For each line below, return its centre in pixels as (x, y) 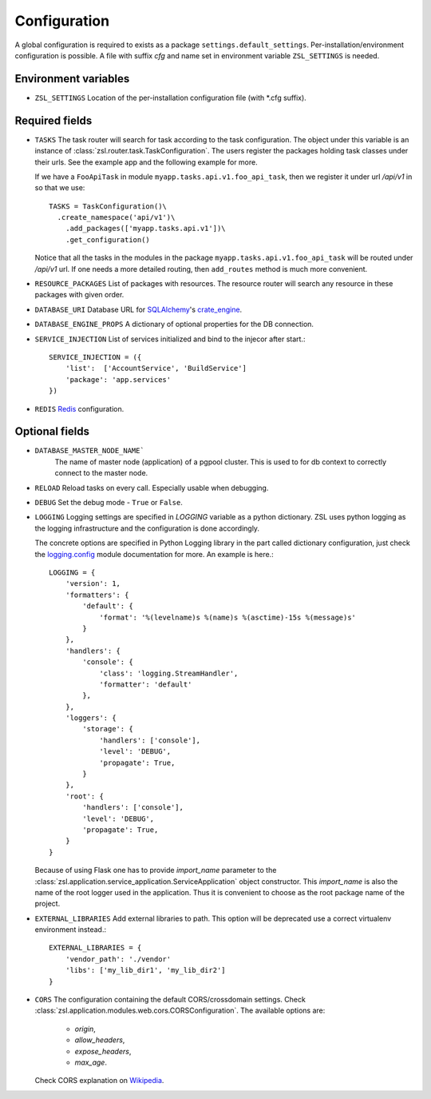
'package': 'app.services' (118, 379)
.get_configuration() (108, 239)
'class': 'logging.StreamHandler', (169, 673)
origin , (85, 1029)
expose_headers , (103, 1051)
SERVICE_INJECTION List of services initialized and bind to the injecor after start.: (170, 339)
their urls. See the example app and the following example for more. (146, 162)
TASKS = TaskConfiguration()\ (108, 206)
